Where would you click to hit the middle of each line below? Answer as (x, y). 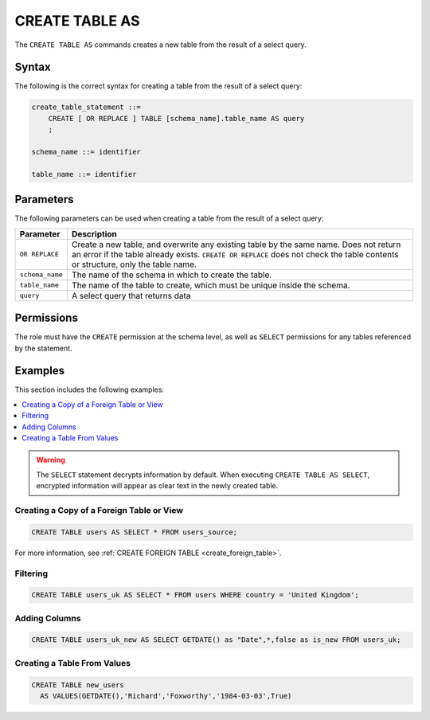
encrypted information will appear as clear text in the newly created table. (157, 486)
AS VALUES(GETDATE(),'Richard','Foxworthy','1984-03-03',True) (166, 696)
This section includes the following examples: (90, 389)
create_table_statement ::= (86, 107)
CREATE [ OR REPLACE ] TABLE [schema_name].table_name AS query (176, 118)
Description (94, 233)
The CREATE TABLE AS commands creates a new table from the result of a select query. (160, 45)
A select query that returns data (131, 295)
